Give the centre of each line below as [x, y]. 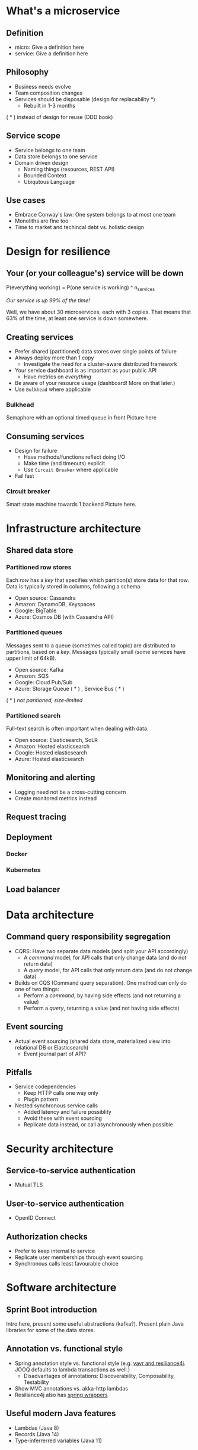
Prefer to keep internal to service [55, 1251]
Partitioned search [33, 715]
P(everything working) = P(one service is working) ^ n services [81, 288]
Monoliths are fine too [41, 221]
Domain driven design [41, 162]
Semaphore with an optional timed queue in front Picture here [82, 418]
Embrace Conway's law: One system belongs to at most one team [95, 215]
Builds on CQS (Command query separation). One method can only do [100, 982]
